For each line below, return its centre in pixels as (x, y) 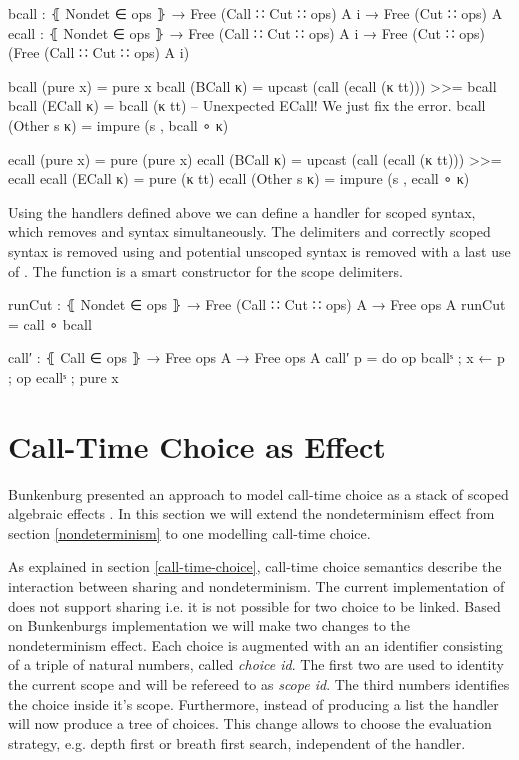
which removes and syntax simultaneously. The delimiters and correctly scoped (249, 231)
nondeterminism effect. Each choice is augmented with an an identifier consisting (255, 644)
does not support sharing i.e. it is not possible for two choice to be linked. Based (254, 605)
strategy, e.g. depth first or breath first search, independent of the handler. (237, 742)
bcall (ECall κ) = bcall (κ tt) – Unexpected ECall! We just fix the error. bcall (247, 105)
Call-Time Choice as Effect (197, 445)
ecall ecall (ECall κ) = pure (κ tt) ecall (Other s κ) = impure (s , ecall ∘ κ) (239, 178)
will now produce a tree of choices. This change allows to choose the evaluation (250, 723)
